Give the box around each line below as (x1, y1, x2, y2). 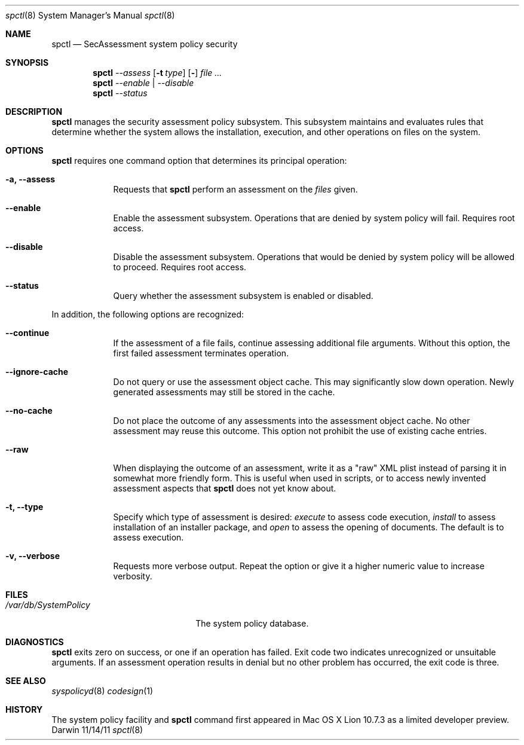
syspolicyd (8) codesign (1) (51, 686, 154, 696)
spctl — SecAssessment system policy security (51, 39, 238, 49)
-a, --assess (5, 174, 56, 184)
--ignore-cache (5, 367, 69, 377)
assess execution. (113, 532, 184, 542)
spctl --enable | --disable (93, 78, 194, 88)
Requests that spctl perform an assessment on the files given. (113, 184, 358, 194)
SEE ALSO (5, 676, 46, 686)
